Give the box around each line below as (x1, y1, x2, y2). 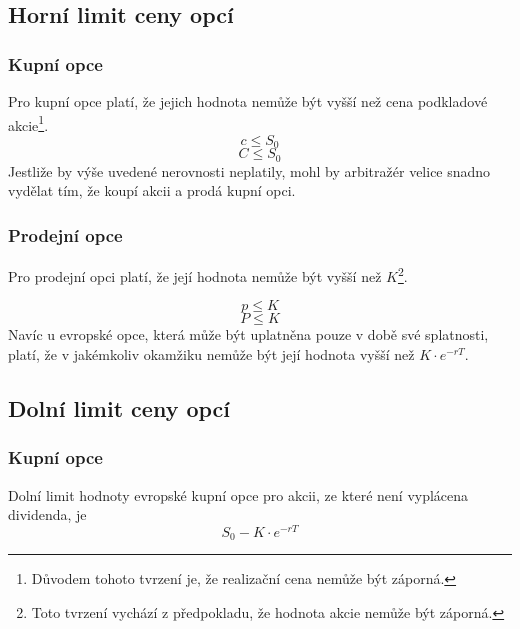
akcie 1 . (8, 111, 49, 135)
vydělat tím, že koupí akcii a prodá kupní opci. (8, 180, 296, 201)
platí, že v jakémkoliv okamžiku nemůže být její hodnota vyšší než (8, 344, 415, 364)
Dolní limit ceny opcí (8, 392, 231, 423)
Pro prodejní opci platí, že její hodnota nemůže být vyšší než (8, 265, 382, 286)
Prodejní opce (8, 222, 123, 247)
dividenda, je (8, 504, 87, 525)
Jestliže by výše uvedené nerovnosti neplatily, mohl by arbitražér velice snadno (8, 160, 491, 181)
